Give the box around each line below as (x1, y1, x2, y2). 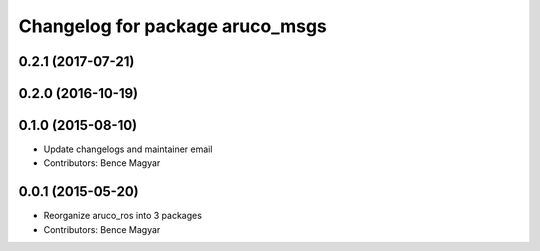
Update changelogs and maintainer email (43, 143, 213, 155)
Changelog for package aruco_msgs (18, 15, 327, 37)
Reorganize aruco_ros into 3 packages (43, 210, 202, 222)
